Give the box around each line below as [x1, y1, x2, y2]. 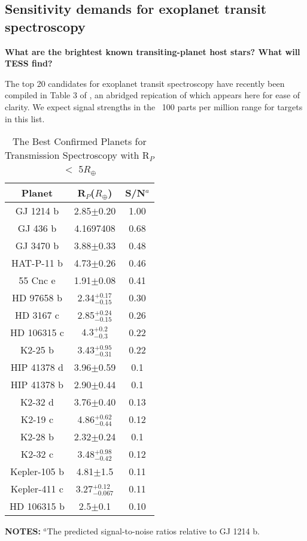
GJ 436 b [17, 221, 57, 235]
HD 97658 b [12, 291, 62, 305]
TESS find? [5, 57, 53, 69]
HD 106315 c [10, 325, 64, 340]
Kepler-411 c [10, 482, 63, 496]
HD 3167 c [14, 308, 59, 322]
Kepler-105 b [10, 464, 64, 479]
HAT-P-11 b [11, 256, 63, 270]
